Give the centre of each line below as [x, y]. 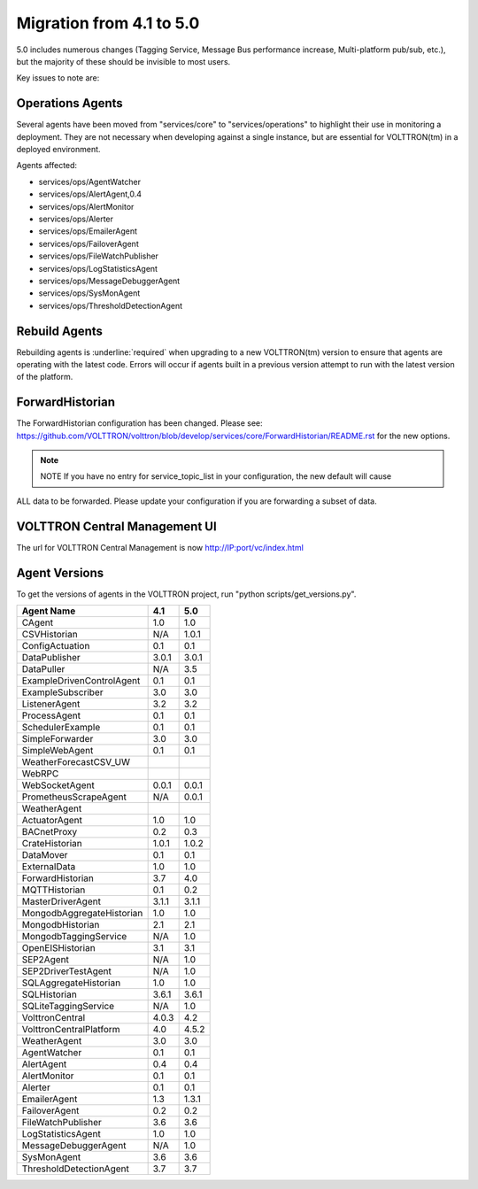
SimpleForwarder [58, 739]
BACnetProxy [50, 832]
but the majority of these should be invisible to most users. [123, 61]
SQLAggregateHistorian [71, 983]
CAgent [37, 622]
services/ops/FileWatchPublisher [99, 256]
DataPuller [43, 669]
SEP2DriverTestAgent [67, 971]
